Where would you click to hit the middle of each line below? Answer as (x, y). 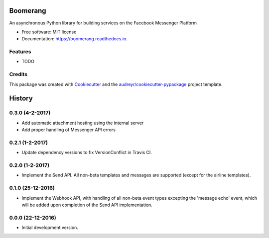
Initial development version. (50, 228)
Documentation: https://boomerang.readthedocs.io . (75, 39)
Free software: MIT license (49, 32)
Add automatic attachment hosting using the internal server (83, 123)
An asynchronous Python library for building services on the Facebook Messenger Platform (103, 23)
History (21, 99)
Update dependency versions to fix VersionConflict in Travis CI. (87, 153)
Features (20, 52)
